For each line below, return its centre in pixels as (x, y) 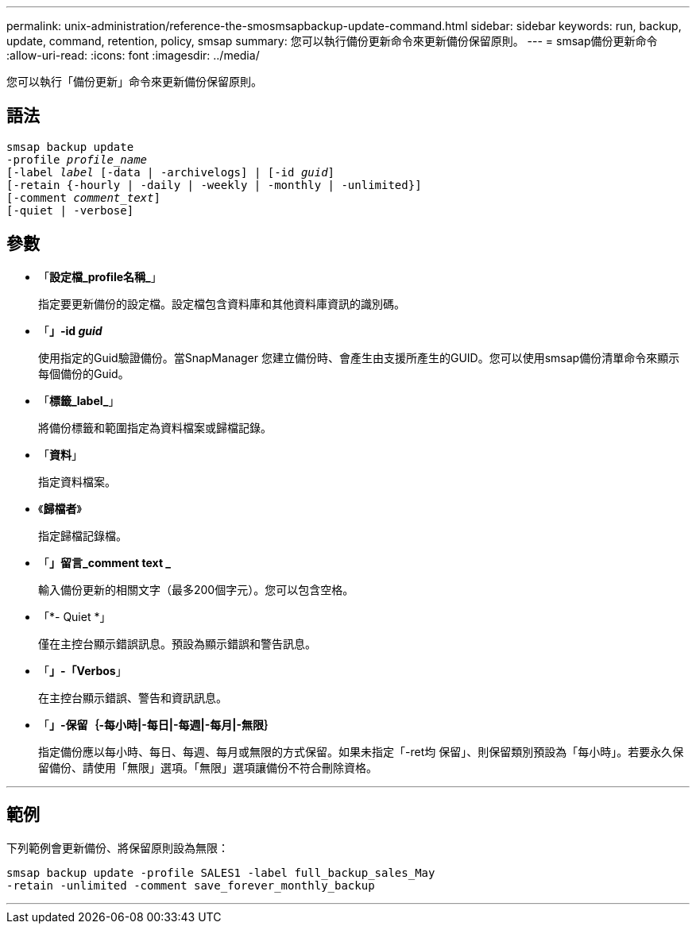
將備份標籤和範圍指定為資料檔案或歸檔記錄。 (155, 427)
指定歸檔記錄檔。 (83, 535)
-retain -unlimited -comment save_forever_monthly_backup (191, 885)
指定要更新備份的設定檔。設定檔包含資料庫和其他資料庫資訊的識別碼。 (222, 303)
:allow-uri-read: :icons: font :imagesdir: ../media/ (133, 55)
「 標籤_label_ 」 (79, 400)
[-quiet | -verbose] (70, 210)
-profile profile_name (77, 159)
